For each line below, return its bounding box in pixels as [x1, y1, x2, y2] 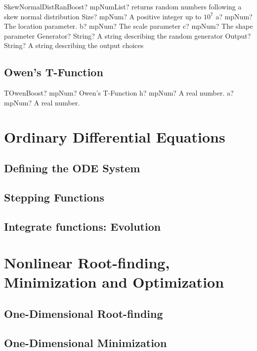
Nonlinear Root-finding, [4, 252, 170, 273]
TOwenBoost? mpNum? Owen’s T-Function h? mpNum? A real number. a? [4, 88, 234, 98]
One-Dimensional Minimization [4, 335, 167, 350]
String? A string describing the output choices [4, 40, 144, 50]
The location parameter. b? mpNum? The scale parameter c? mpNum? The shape [4, 21, 253, 31]
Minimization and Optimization [4, 272, 224, 292]
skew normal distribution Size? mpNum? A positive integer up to [4, 11, 202, 21]
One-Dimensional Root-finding [4, 306, 163, 321]
